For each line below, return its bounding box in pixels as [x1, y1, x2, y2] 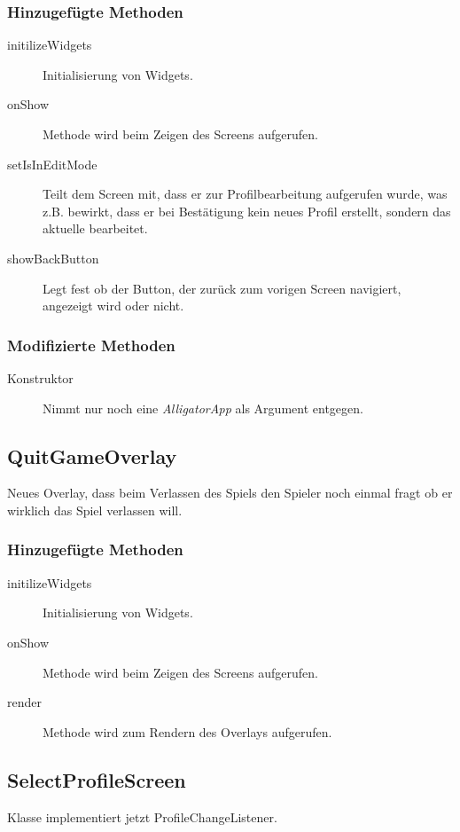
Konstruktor [7, 368, 74, 387]
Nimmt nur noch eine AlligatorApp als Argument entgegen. [43, 398, 363, 417]
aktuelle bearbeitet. [43, 219, 148, 238]
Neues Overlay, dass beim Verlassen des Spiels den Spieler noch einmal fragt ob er [7, 483, 453, 502]
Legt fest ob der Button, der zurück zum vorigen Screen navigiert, [43, 279, 402, 297]
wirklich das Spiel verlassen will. [7, 500, 183, 519]
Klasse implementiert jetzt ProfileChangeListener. [7, 807, 277, 826]
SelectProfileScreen [7, 765, 186, 793]
